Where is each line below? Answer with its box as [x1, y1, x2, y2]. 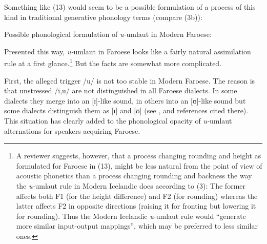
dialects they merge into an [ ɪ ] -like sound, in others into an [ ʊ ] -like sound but [4, 95, 246, 106]
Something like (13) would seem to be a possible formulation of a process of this [4, 2, 256, 12]
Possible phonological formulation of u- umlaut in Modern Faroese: [4, 29, 212, 39]
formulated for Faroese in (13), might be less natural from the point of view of [16, 160, 262, 171]
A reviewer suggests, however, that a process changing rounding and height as [16, 150, 261, 161]
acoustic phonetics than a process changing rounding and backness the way [16, 170, 252, 181]
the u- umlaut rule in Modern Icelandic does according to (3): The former [16, 180, 245, 191]
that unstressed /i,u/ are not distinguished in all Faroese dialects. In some [4, 85, 237, 96]
